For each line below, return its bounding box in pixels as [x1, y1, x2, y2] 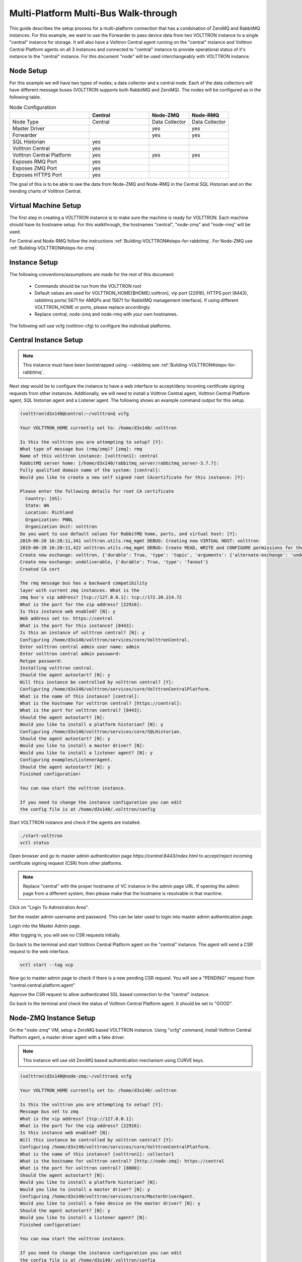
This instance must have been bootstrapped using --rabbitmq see [23, 362, 160, 368]
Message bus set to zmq [20, 1109, 79, 1115]
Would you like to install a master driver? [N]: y [20, 1186, 150, 1192]
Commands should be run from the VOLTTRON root [34, 283, 141, 289]
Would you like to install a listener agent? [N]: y [20, 750, 153, 756]
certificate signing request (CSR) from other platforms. [9, 860, 123, 866]
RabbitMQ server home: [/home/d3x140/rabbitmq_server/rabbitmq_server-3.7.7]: [20, 460, 219, 466]
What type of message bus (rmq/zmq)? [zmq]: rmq [20, 446, 142, 452]
